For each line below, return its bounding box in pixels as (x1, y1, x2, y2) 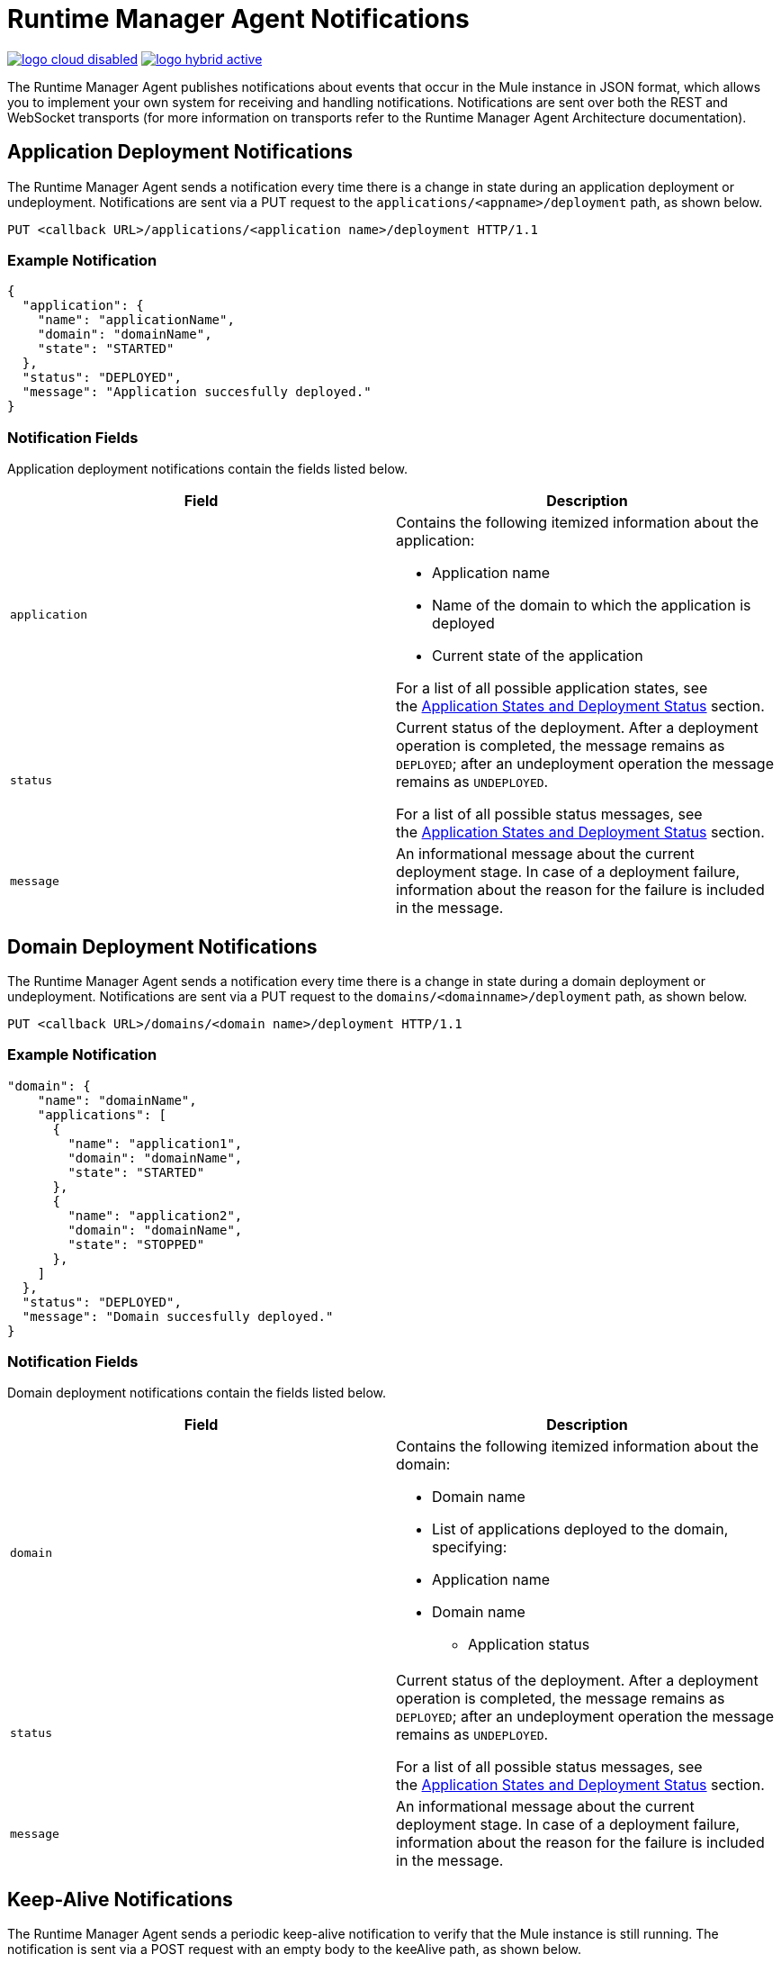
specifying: (432, 1538, 507, 1557)
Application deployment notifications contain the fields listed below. (7, 461, 408, 477)
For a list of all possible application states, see (396, 679, 708, 698)
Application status (468, 1635, 590, 1654)
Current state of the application (432, 647, 643, 665)
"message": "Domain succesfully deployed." (22, 1308, 334, 1324)
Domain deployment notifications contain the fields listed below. (7, 1385, 387, 1401)
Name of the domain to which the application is (432, 596, 751, 615)
